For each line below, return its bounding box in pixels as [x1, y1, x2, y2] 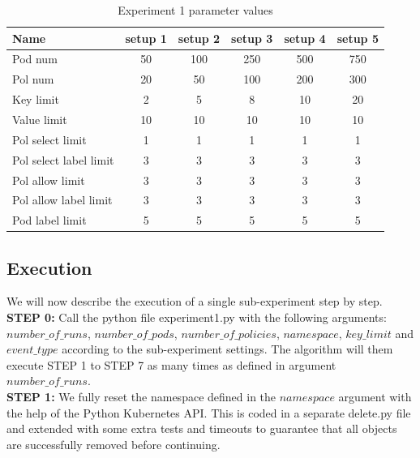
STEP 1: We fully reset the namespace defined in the [6, 388, 276, 405]
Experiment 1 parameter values [118, 2, 273, 18]
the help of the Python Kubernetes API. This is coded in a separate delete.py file [6, 404, 411, 421]
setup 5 [336, 29, 379, 46]
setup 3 [231, 29, 273, 46]
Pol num [12, 71, 54, 88]
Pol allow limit [12, 171, 85, 188]
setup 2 [178, 29, 221, 46]
